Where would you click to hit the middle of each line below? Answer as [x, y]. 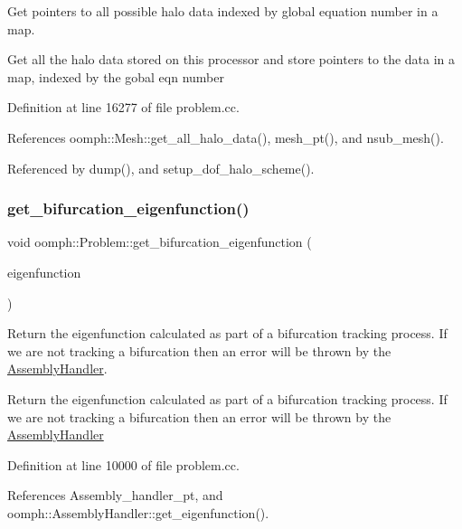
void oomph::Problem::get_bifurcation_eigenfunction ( [160, 242]
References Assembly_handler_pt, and [115, 495]
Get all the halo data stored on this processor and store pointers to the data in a [231, 59]
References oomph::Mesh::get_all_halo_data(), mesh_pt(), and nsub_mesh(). [226, 137]
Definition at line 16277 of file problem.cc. [123, 107]
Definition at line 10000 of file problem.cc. [123, 464]
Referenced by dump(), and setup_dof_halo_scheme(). [161, 168]
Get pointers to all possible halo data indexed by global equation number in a [223, 11]
